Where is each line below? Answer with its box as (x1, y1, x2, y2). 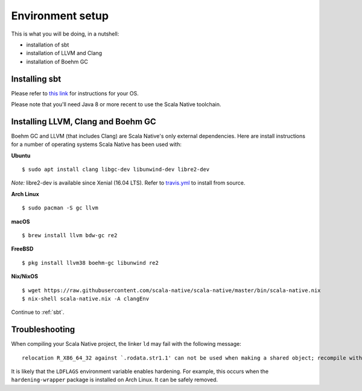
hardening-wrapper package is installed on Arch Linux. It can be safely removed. (11, 376, 218, 383)
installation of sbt (26, 41, 69, 48)
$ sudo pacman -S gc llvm (22, 205, 99, 211)
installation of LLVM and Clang (26, 49, 103, 57)
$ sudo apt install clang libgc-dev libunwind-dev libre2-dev (22, 166, 210, 173)
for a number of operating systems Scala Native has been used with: (11, 141, 182, 148)
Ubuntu (11, 151, 31, 159)
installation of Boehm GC (26, 58, 89, 65)
